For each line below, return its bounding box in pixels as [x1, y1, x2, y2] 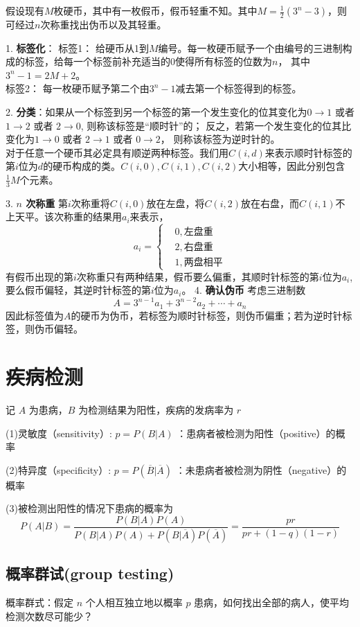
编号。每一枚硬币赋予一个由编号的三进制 [158, 40, 343, 55]
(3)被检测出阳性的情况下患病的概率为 [6, 501, 173, 515]
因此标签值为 [6, 308, 64, 322]
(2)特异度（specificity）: [6, 462, 111, 477]
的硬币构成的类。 [43, 159, 121, 173]
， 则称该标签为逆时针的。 [160, 132, 280, 146]
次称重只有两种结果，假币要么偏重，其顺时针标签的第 [76, 269, 319, 283]
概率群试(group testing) [6, 563, 174, 584]
